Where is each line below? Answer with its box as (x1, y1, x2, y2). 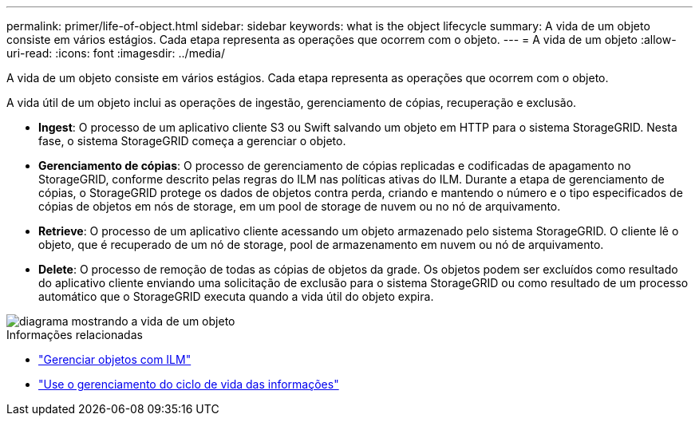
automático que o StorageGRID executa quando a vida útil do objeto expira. (38, 290, 434, 303)
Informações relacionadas (6, 328, 143, 341)
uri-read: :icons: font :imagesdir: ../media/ (6, 46, 225, 60)
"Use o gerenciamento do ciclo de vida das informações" (38, 377, 339, 391)
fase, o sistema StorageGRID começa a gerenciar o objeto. (38, 134, 346, 148)
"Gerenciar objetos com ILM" (38, 353, 192, 366)
